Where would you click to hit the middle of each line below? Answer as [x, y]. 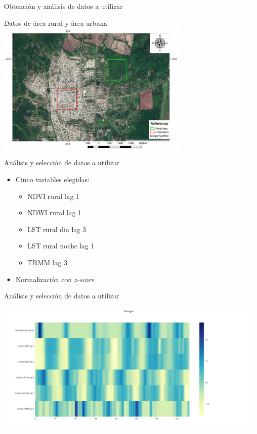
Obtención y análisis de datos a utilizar [64, 6]
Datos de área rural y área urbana [56, 23]
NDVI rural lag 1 [53, 196]
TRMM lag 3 [47, 262]
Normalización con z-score [55, 279]
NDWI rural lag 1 [54, 213]
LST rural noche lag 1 [61, 246]
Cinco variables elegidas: [52, 179]
